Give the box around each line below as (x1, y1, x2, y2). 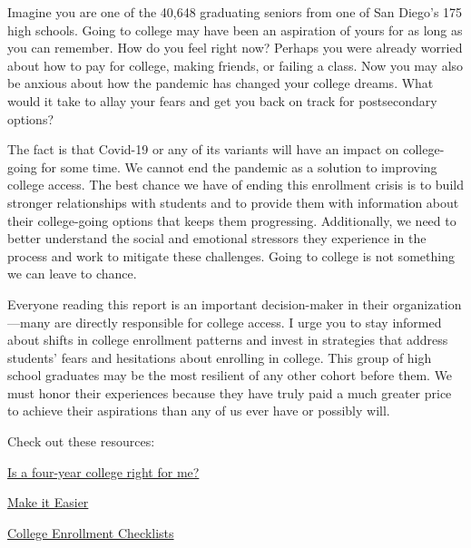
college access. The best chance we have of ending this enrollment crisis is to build (7, 175, 464, 194)
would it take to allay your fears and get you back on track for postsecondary (7, 91, 437, 110)
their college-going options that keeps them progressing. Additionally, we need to (7, 210, 456, 230)
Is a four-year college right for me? (7, 462, 200, 481)
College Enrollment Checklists (7, 523, 174, 542)
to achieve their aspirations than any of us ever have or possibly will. (7, 401, 390, 420)
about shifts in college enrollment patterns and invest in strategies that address (7, 330, 448, 349)
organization (392, 294, 462, 313)
